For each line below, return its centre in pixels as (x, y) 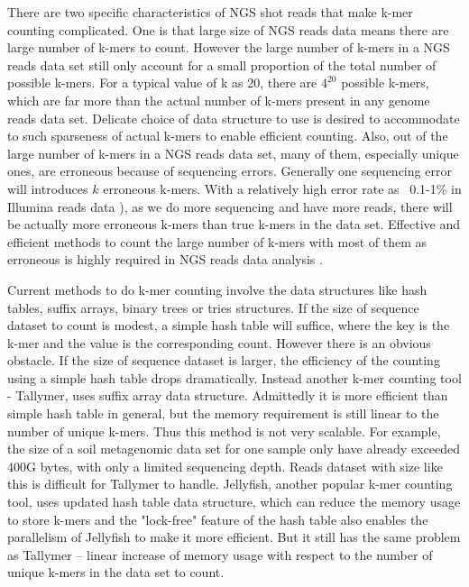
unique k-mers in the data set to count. (116, 572)
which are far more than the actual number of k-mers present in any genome (219, 100)
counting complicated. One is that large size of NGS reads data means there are (228, 29)
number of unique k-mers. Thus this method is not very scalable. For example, (224, 431)
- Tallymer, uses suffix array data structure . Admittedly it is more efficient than (228, 395)
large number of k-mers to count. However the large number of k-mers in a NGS (229, 47)
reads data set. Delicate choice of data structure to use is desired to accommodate (234, 118)
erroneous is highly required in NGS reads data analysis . (165, 259)
